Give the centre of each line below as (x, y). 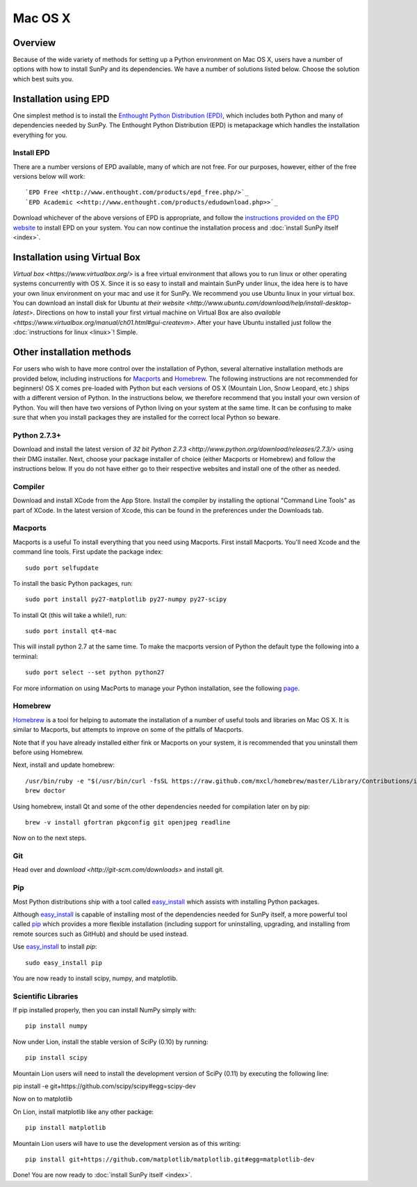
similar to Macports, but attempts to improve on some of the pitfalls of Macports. (128, 730)
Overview (34, 43)
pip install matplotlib (66, 1128)
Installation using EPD (61, 98)
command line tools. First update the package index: (88, 552)
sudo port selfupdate (62, 568)
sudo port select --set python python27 (95, 672)
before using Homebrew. (48, 752)
